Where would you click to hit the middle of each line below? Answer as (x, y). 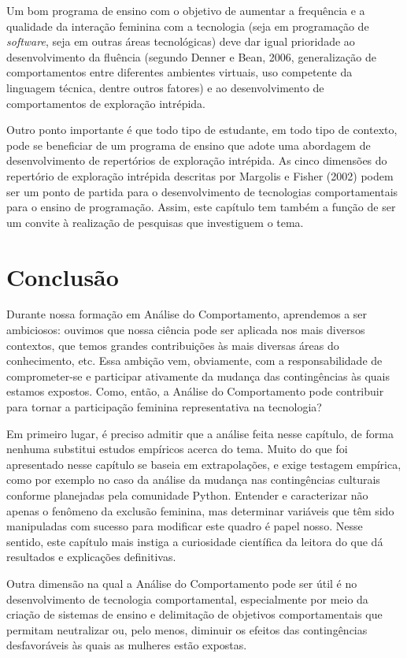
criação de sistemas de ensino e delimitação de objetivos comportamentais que (194, 614)
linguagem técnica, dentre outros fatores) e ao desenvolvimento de (165, 87)
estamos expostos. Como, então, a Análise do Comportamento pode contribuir (195, 391)
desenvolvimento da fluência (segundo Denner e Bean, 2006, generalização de (191, 56)
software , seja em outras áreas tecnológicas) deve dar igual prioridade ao (181, 41)
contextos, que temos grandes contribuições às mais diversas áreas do (173, 345)
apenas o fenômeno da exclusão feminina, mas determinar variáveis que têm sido (200, 510)
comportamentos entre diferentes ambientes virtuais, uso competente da (179, 72)
